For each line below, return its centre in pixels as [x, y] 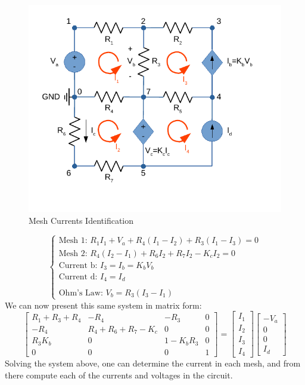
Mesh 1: [73, 241]
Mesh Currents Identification [81, 220]
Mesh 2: [73, 253]
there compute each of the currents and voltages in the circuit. [119, 375]
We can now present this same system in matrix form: [103, 305]
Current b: [78, 265]
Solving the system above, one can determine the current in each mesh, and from [153, 363]
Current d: [78, 277]
